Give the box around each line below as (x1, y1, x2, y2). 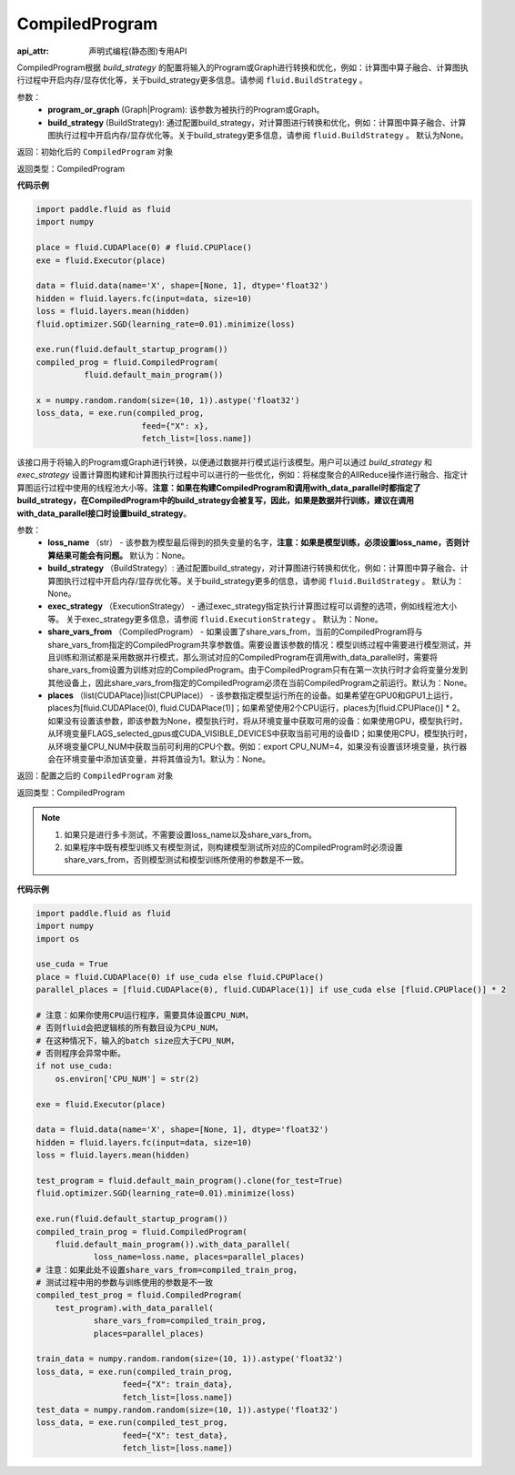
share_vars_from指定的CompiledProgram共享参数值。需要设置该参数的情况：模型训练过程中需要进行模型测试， (47, 639, 464, 650)
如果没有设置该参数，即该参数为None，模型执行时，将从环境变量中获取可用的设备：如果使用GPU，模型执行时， (47, 715, 468, 726)
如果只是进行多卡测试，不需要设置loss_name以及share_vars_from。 (64, 829, 318, 840)
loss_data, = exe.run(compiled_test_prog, (35, 1418, 228, 1428)
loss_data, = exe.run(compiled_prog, (35, 408, 205, 419)
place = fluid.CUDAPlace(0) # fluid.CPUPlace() (35, 242, 252, 253)
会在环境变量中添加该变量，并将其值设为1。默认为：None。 (47, 753, 271, 764)
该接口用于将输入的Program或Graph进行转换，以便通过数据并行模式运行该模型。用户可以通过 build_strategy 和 (16, 457, 432, 468)
